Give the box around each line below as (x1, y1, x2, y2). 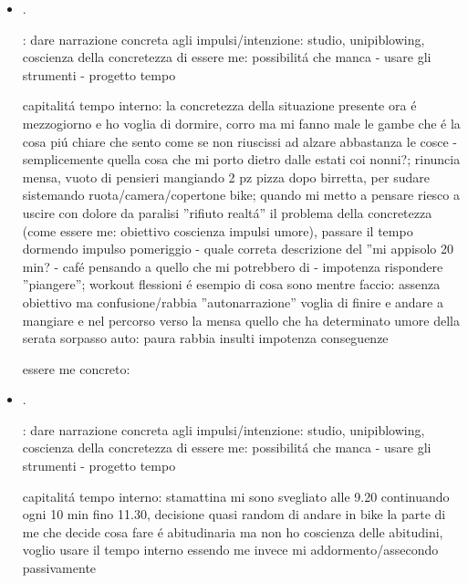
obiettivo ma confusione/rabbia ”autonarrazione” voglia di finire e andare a (22, 292, 443, 311)
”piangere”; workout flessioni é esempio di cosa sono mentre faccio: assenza (22, 275, 441, 294)
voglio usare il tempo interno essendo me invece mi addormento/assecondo (22, 540, 439, 559)
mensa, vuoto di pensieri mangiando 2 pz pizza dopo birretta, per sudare (22, 167, 430, 186)
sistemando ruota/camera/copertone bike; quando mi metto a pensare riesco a (22, 185, 460, 204)
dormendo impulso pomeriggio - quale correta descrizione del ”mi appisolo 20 (22, 239, 453, 258)
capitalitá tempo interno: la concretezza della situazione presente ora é (22, 96, 417, 115)
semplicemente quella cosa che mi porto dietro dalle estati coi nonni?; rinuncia (22, 150, 461, 169)
